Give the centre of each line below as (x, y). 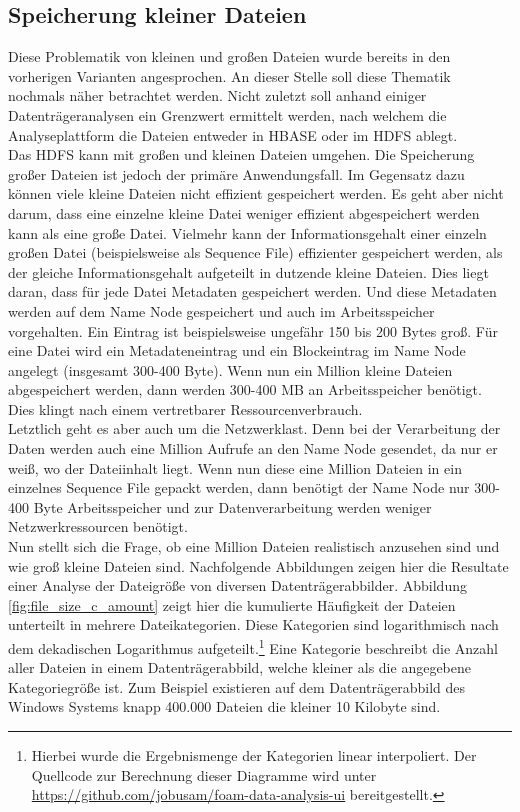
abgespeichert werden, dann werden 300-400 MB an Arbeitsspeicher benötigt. (245, 389)
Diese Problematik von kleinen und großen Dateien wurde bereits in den (229, 56)
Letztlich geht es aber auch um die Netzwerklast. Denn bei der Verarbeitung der (254, 428)
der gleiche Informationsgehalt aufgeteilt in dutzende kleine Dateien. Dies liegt (248, 271)
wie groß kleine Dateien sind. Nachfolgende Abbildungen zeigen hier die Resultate (258, 565)
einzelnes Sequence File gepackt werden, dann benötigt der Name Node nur (239, 487)
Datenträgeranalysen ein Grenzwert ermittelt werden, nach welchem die (227, 114)
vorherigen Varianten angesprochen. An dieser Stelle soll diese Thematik (229, 75)
